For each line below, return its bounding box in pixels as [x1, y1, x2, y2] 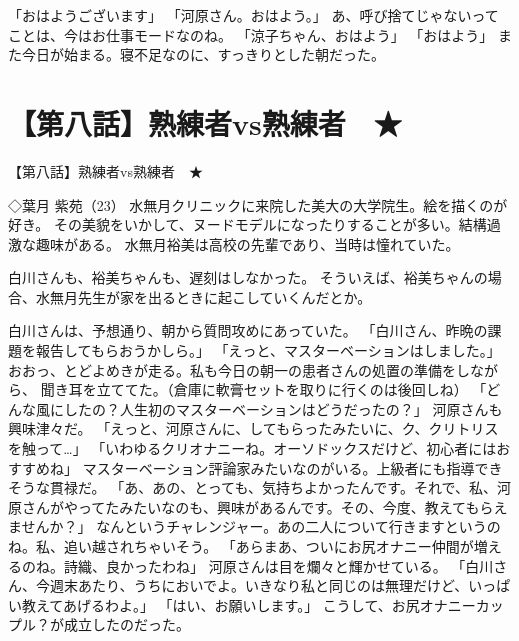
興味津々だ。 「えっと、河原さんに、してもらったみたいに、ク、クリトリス [8, 418, 499, 439]
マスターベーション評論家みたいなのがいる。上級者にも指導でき [82, 457, 503, 478]
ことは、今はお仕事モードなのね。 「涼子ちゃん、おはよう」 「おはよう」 [8, 24, 494, 45]
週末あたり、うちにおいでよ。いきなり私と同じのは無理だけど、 [49, 575, 469, 596]
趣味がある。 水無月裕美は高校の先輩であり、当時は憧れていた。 [35, 233, 460, 254]
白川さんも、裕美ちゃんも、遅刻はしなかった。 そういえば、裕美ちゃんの [8, 267, 488, 288]
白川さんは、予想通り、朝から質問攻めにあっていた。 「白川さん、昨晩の [8, 320, 488, 341]
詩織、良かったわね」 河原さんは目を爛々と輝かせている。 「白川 [63, 555, 494, 576]
